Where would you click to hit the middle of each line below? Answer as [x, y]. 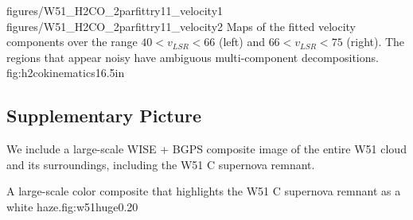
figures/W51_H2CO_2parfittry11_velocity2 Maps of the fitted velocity [181, 26]
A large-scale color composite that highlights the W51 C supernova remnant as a [204, 191]
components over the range [72, 42]
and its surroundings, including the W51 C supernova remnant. [161, 164]
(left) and [242, 42]
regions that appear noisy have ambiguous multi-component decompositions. [193, 57]
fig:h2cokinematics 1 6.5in [66, 73]
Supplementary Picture [104, 116]
